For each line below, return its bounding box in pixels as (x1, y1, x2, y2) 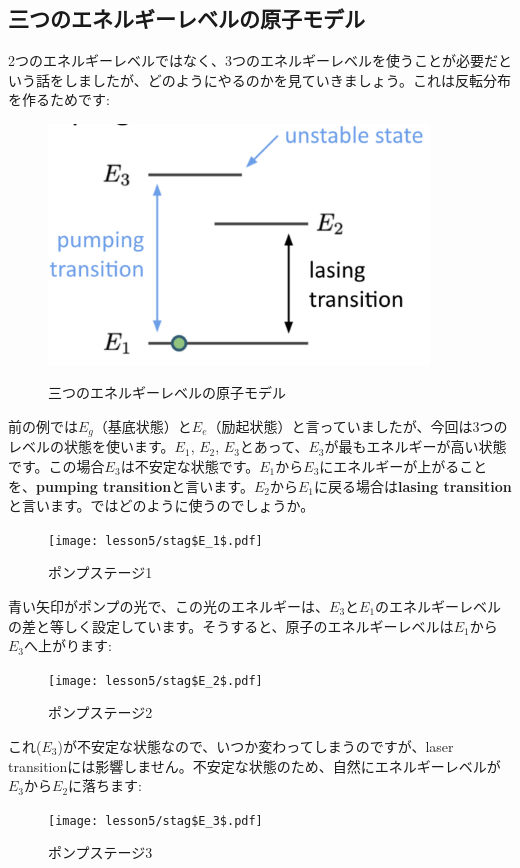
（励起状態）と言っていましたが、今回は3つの (207, 415, 508, 436)
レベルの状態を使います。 (8, 436, 175, 457)
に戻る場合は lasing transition (313, 475, 512, 496)
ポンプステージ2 (48, 702, 153, 723)
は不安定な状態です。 (120, 455, 260, 476)
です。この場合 (8, 455, 105, 476)
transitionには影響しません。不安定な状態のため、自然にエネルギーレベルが (8, 755, 501, 776)
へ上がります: (24, 635, 112, 656)
